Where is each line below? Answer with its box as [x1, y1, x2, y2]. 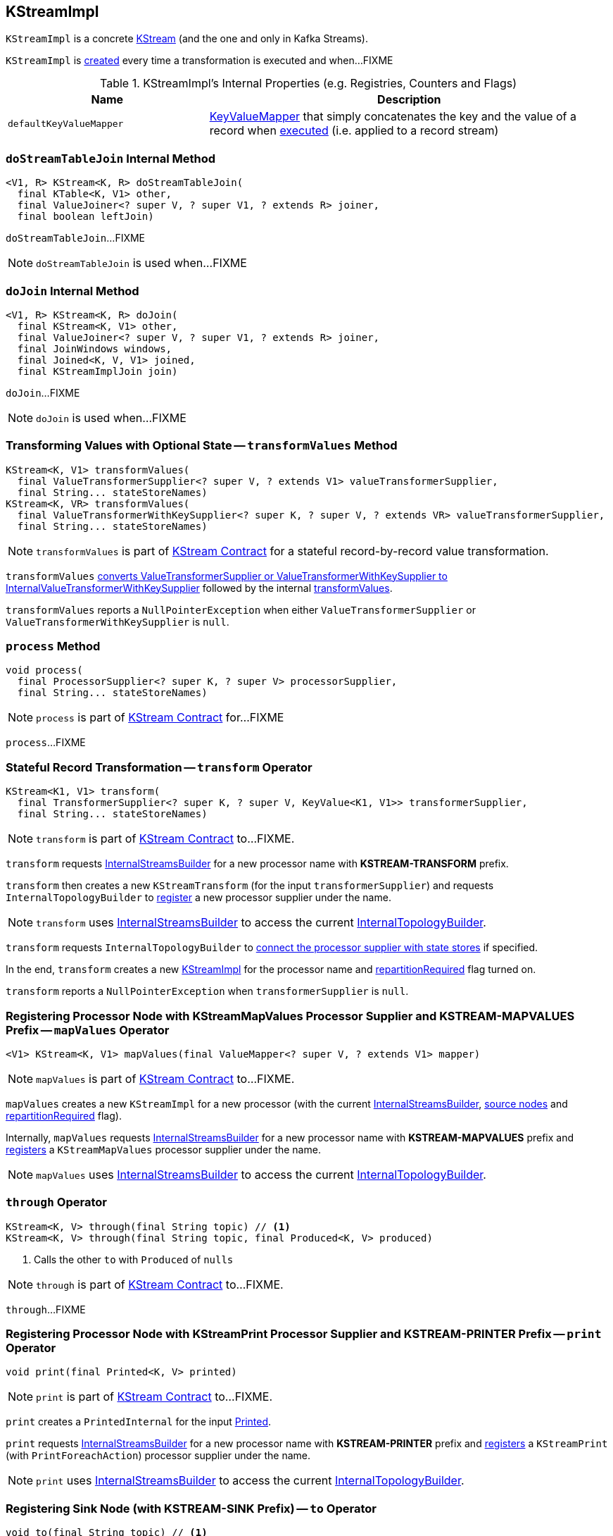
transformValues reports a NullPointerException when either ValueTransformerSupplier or [6, 603, 476, 616]
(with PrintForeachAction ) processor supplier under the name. [6, 1449, 311, 1462]
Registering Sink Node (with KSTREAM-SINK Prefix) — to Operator [6, 1501, 377, 1516]
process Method [6, 639, 101, 654]
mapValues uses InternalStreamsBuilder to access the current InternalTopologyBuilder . [36, 1167, 486, 1182]
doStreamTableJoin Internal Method [6, 151, 215, 166]
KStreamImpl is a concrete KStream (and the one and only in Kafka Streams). [6, 32, 368, 45]
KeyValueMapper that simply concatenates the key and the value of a [209, 109, 576, 124]
